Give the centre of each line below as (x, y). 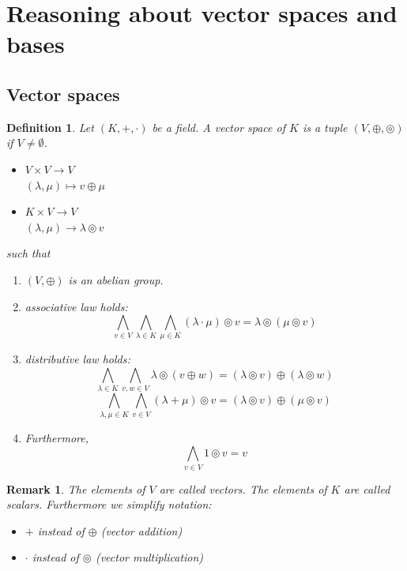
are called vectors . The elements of (243, 488)
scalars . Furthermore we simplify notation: (109, 504)
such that (28, 253)
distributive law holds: (77, 359)
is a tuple (325, 127)
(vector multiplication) (149, 557)
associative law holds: (76, 306)
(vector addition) (141, 530)
